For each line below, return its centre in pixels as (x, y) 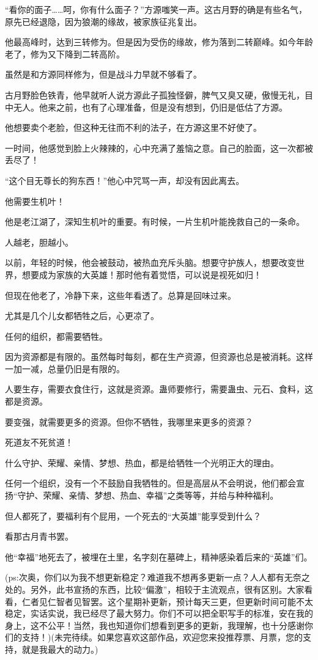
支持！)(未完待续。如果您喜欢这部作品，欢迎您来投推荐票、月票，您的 (162, 637)
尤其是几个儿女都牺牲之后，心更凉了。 (82, 316)
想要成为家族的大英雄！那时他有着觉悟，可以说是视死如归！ (142, 274)
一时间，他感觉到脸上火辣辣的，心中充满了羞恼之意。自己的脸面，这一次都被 (159, 148)
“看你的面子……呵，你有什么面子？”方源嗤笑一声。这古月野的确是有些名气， (156, 9)
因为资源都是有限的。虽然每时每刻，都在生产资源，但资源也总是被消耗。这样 (159, 357)
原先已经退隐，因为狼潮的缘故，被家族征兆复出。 (103, 21)
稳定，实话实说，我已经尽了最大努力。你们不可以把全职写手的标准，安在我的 (159, 613)
